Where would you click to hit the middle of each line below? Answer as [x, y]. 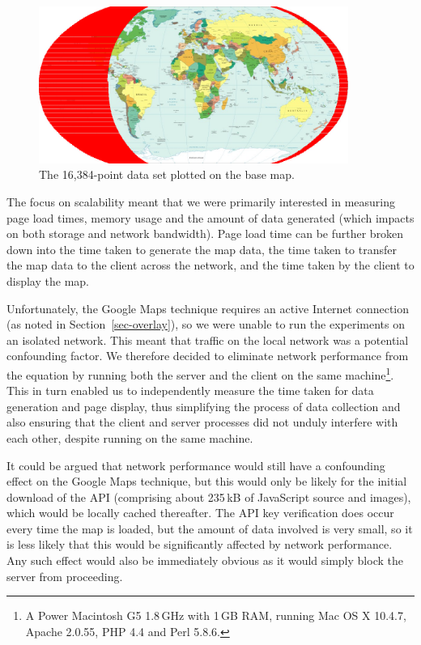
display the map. [48, 280]
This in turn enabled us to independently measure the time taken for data [190, 390]
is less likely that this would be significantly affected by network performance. [200, 544]
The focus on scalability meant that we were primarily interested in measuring [201, 201]
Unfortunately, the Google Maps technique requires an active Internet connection [208, 308]
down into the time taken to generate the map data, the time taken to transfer [202, 249]
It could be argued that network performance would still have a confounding [196, 465]
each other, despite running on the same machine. [130, 437]
